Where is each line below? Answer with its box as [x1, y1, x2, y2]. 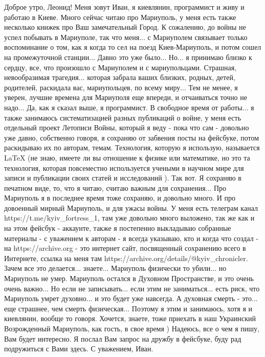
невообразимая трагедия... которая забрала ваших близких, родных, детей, [4, 72, 235, 83]
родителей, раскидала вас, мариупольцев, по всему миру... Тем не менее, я [4, 82, 238, 92]
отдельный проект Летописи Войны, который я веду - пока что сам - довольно [4, 122, 249, 133]
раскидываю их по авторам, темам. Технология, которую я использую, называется [4, 142, 260, 153]
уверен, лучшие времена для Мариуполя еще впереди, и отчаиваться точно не [4, 92, 247, 103]
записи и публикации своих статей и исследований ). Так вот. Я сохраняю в [4, 172, 241, 183]
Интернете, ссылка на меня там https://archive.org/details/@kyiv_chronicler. [4, 252, 248, 263]
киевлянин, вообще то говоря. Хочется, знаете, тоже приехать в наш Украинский [4, 313, 256, 324]
